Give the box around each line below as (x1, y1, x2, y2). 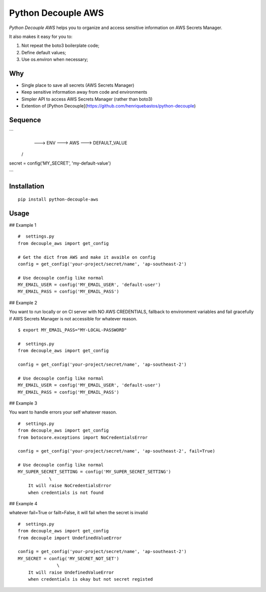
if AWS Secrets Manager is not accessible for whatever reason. (9, 315, 137, 321)
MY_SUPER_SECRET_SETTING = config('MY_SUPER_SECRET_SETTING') (18, 469, 171, 475)
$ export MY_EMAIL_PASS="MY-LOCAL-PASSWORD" (18, 327, 128, 333)
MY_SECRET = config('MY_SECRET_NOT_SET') (18, 556, 119, 561)
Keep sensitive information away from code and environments (21, 89, 147, 95)
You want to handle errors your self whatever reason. (9, 409, 117, 415)
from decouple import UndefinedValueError (18, 535, 122, 541)
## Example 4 (9, 501, 37, 507)
